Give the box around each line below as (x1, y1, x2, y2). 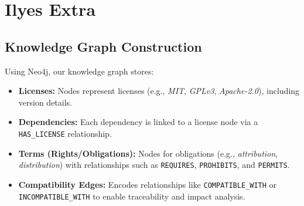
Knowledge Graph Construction (5, 37, 202, 55)
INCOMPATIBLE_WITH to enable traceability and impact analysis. (18, 190, 245, 202)
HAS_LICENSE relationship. (18, 127, 112, 139)
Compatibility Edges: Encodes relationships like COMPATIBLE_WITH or (18, 178, 277, 190)
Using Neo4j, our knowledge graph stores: (5, 65, 154, 77)
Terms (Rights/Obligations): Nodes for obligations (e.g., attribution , (18, 147, 278, 159)
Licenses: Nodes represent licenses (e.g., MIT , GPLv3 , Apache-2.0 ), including (18, 85, 300, 97)
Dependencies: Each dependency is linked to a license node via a (18, 116, 258, 128)
